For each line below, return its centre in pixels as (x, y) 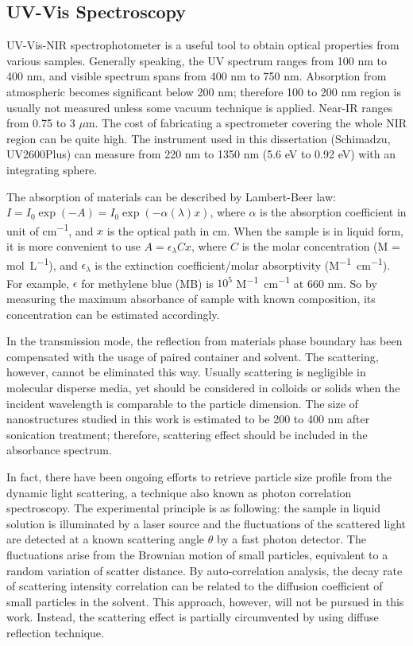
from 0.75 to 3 (41, 123)
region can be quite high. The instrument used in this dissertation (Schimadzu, (199, 138)
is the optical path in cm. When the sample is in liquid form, (255, 230)
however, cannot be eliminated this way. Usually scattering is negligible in (186, 372)
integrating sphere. (52, 169)
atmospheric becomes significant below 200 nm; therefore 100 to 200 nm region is (204, 91)
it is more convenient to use (73, 245)
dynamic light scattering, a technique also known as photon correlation (179, 492)
